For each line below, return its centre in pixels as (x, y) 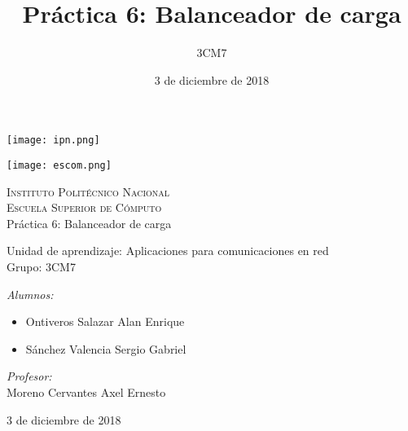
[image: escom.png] (59, 165)
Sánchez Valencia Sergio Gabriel (106, 348)
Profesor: (29, 376)
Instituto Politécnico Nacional (88, 191)
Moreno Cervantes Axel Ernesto (86, 391)
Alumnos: (30, 294)
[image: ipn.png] (53, 141)
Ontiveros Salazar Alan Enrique (105, 321)
